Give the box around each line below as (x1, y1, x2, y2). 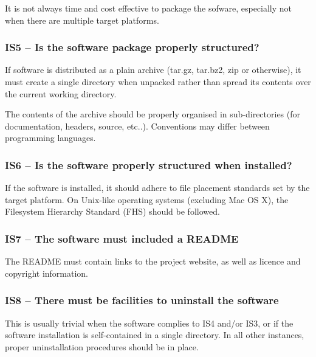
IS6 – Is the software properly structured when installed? (5, 157, 292, 172)
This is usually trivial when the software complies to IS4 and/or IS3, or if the (5, 316, 294, 329)
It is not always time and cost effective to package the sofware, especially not (5, 2, 292, 14)
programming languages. (5, 131, 96, 144)
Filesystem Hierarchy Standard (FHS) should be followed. (5, 205, 220, 218)
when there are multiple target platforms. (5, 13, 159, 26)
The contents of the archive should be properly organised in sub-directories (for (5, 108, 301, 120)
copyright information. (5, 266, 89, 279)
